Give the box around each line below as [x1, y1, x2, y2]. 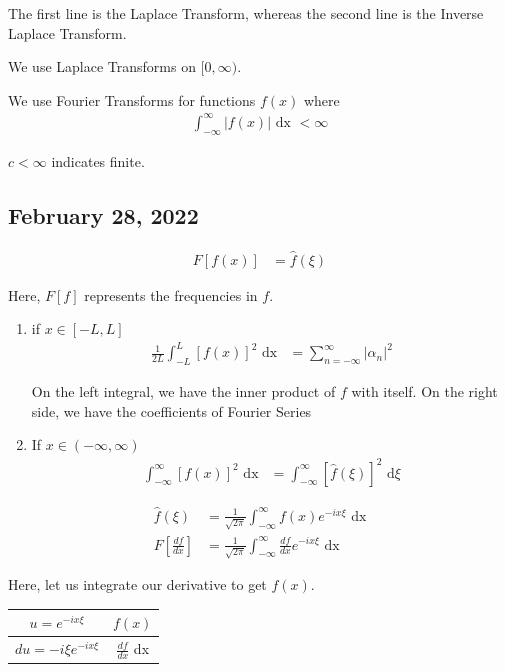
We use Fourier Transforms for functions [8, 89, 256, 110]
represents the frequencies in [84, 284, 258, 305]
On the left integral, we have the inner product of [31, 381, 336, 402]
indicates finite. [51, 150, 145, 171]
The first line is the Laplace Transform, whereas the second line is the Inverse [8, 3, 484, 23]
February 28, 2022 [8, 199, 199, 230]
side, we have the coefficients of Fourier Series [31, 400, 312, 421]
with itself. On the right [351, 381, 498, 402]
